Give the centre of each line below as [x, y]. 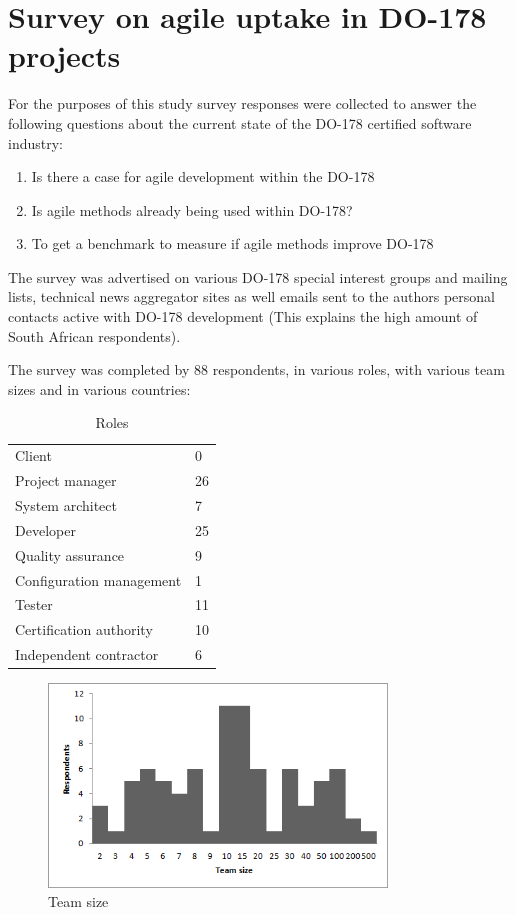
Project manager [66, 480]
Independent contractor [87, 654]
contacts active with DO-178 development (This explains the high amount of [243, 316]
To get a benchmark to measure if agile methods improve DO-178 [232, 243]
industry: [35, 142]
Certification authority [84, 629]
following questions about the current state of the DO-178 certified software [240, 122]
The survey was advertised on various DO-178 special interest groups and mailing [258, 276]
